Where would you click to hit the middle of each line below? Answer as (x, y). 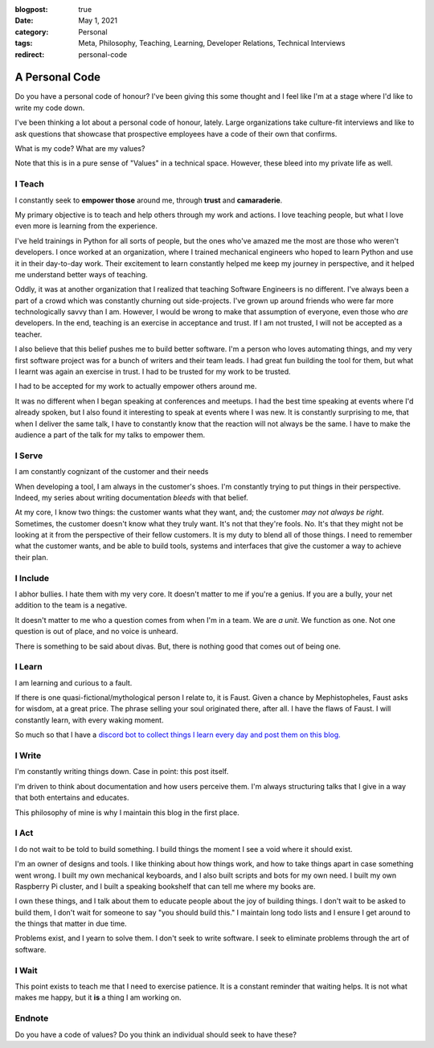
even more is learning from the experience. (86, 226)
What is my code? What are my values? (80, 149)
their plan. (31, 557)
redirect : (30, 54)
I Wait (26, 970)
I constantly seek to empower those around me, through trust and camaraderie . (149, 200)
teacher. (29, 334)
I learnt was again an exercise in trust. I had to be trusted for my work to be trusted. (153, 372)
